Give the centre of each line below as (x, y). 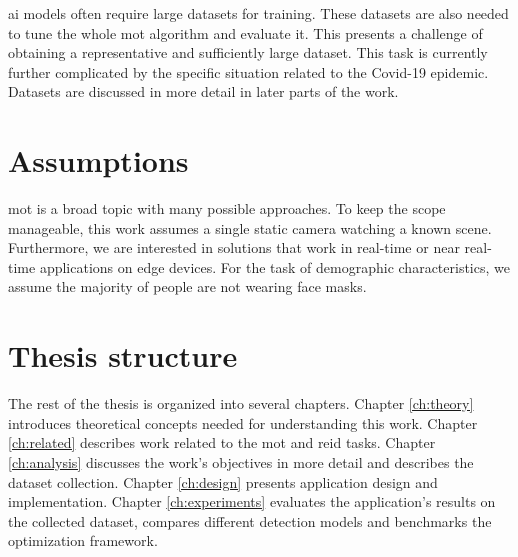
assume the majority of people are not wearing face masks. (187, 286)
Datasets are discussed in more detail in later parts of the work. (203, 91)
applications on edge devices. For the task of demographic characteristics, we (274, 266)
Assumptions (98, 160)
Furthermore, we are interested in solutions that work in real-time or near (234, 247)
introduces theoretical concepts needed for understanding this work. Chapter (243, 422)
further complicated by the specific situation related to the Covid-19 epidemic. (248, 71)
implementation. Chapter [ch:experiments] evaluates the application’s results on (252, 501)
